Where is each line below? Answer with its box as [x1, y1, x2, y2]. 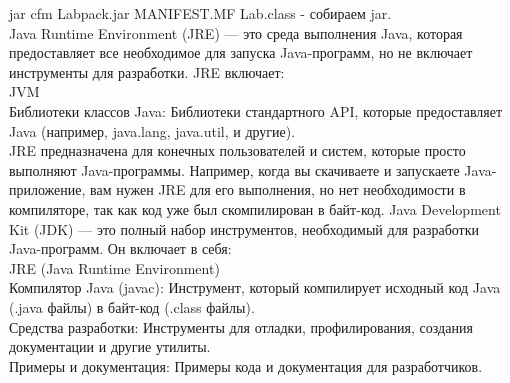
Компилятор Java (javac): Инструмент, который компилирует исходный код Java [9, 277, 501, 298]
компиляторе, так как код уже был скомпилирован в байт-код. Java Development [9, 198, 501, 219]
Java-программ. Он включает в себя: [9, 238, 232, 259]
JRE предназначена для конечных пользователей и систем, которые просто [9, 140, 466, 161]
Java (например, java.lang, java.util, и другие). [9, 120, 296, 141]
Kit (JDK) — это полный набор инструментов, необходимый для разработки [9, 218, 480, 239]
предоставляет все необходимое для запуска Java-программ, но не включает [9, 42, 473, 63]
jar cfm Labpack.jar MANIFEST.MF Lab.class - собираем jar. [9, 3, 392, 23]
